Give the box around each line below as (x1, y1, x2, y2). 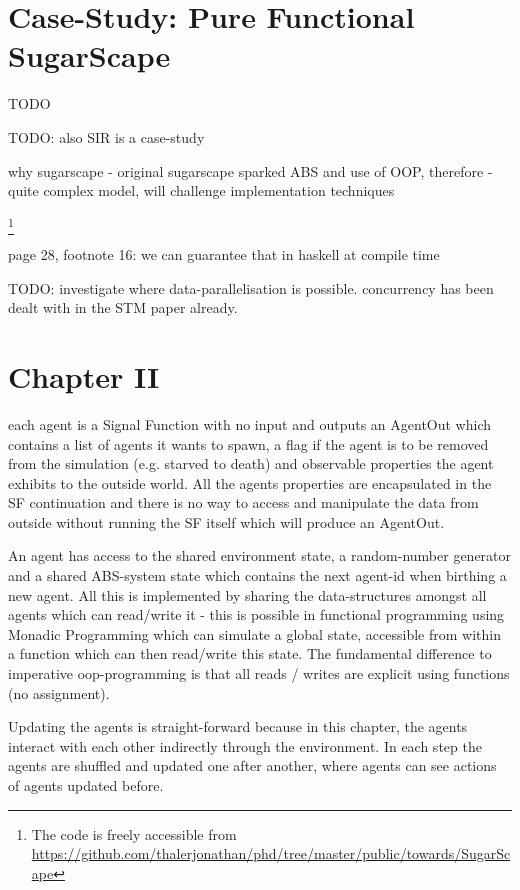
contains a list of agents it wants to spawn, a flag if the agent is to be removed (8, 433, 489, 454)
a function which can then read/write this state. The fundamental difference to (8, 643, 492, 664)
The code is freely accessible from (31, 823, 237, 844)
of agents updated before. (8, 775, 164, 796)
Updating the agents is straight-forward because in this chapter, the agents (8, 716, 468, 737)
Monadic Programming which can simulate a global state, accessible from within (8, 623, 501, 644)
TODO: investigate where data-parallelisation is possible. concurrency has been (8, 277, 494, 298)
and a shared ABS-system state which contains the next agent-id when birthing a (8, 565, 507, 586)
